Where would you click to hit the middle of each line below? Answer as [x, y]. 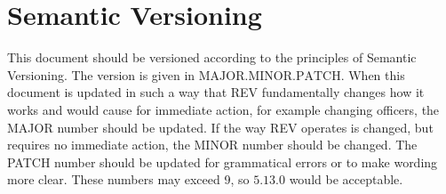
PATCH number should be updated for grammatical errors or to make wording [223, 162]
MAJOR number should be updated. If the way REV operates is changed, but [220, 127]
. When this [373, 74]
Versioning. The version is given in [101, 74]
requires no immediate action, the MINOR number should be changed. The [212, 145]
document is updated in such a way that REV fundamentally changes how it [216, 92]
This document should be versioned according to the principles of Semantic [212, 57]
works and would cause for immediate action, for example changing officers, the [223, 109]
